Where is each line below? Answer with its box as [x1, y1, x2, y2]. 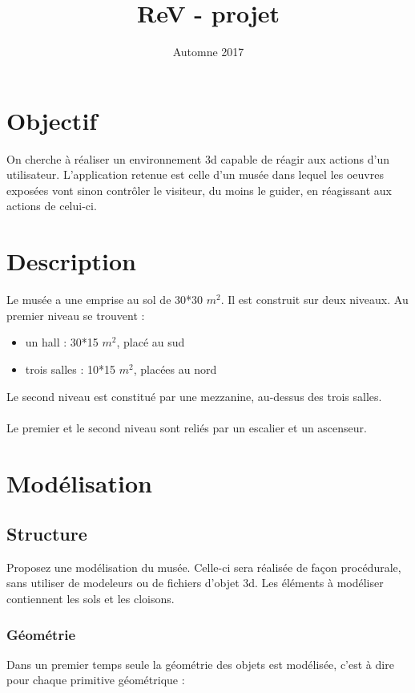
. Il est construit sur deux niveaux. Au [220, 291, 409, 308]
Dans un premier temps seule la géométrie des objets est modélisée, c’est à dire [6, 655, 394, 672]
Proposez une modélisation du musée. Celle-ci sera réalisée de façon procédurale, [6, 558, 401, 575]
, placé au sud [116, 334, 185, 351]
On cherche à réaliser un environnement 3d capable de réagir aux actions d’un [6, 150, 389, 167]
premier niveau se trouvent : [6, 306, 145, 323]
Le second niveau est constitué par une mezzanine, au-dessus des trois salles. [6, 387, 382, 404]
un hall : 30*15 [25, 334, 99, 351]
